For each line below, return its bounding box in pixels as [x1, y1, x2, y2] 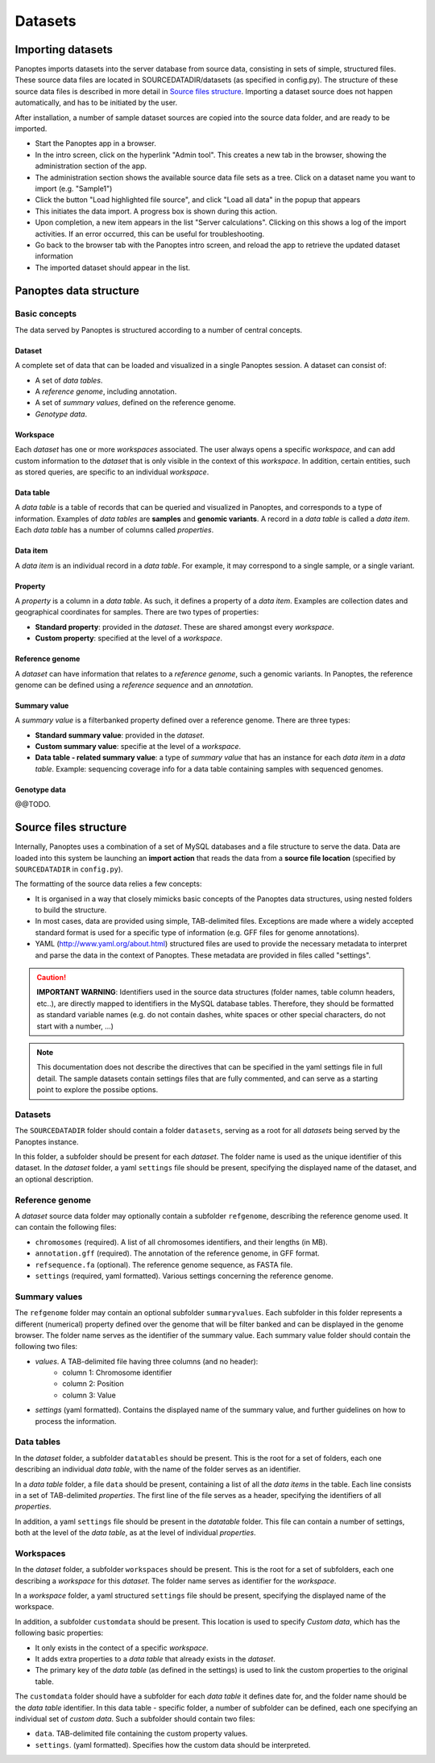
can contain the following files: [14, 1223, 117, 1232]
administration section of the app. [35, 161, 147, 171]
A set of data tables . [35, 375, 103, 385]
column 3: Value [62, 1390, 116, 1400]
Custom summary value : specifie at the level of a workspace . [35, 742, 242, 751]
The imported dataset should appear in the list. [35, 263, 191, 272]
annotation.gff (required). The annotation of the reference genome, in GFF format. [35, 1248, 320, 1258]
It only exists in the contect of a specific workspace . [35, 1643, 209, 1653]
